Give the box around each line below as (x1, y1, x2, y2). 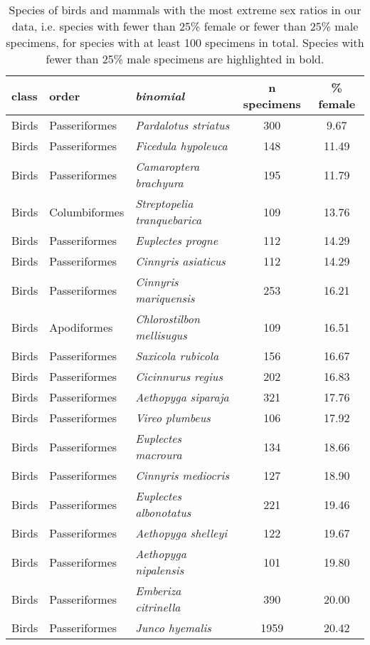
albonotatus (135, 504, 191, 520)
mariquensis (135, 290, 195, 306)
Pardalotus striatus (135, 117, 230, 133)
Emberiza (135, 582, 181, 599)
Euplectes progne (135, 232, 218, 248)
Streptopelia (135, 195, 194, 211)
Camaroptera (135, 158, 200, 174)
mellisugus (135, 327, 187, 343)
